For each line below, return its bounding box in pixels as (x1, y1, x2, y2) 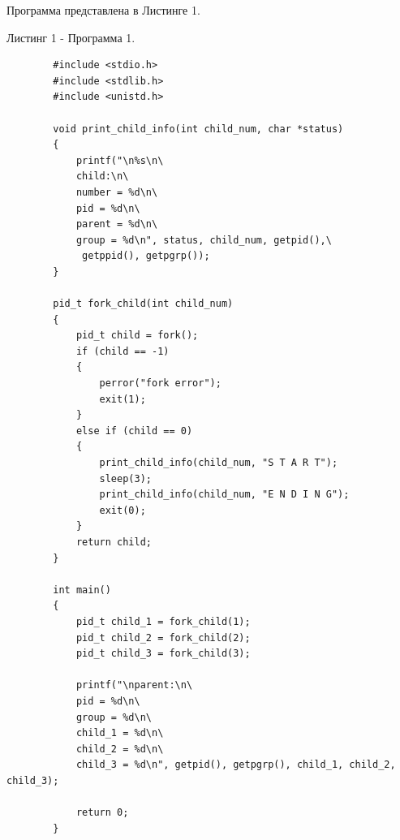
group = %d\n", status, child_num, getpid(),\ (75, 234, 332, 246)
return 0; (75, 807, 129, 819)
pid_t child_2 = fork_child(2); (75, 631, 251, 644)
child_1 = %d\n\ (75, 727, 164, 739)
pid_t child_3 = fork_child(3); (75, 648, 251, 660)
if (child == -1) (75, 345, 170, 357)
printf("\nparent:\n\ (75, 679, 193, 691)
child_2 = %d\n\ (75, 743, 164, 755)
